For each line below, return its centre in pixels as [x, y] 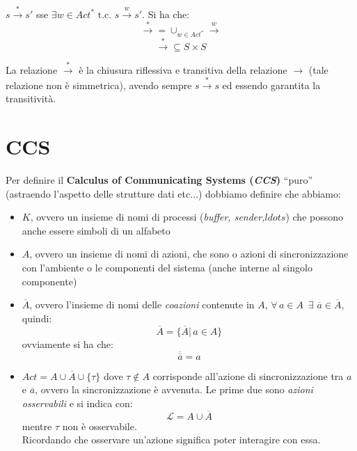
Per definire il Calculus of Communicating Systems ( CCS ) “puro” [159, 179]
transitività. [31, 98]
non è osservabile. [100, 426]
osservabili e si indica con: [77, 403]
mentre [37, 426]
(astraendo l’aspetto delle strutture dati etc [98, 193]
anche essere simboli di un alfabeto [96, 230]
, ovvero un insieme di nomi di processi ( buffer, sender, [148, 217]
